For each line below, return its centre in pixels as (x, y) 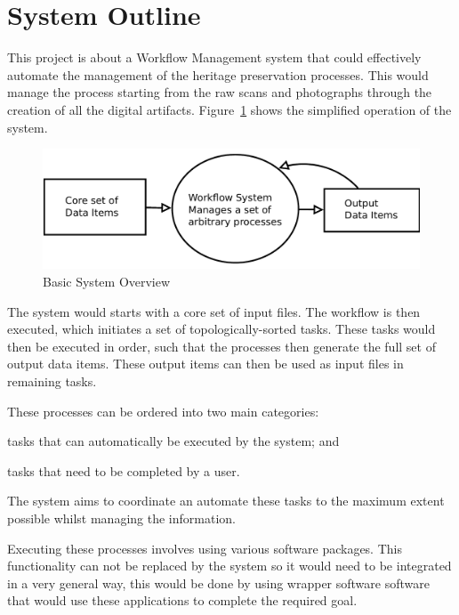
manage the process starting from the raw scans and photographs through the (220, 92)
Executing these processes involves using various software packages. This (205, 548)
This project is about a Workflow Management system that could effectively (214, 57)
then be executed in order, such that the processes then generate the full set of (221, 346)
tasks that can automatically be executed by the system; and (173, 441)
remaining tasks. (52, 381)
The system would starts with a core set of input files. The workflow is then (214, 311)
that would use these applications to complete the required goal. (182, 600)
